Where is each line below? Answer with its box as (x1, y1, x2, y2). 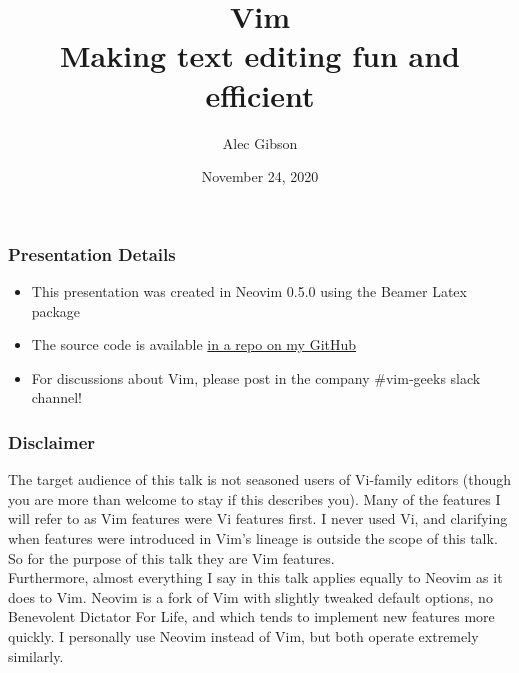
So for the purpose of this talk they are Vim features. (8, 547, 335, 568)
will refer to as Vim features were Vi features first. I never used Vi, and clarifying (8, 508, 508, 529)
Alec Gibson (222, 132, 298, 153)
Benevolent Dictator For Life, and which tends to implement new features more (8, 606, 495, 627)
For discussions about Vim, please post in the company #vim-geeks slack (31, 367, 481, 388)
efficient (205, 74, 315, 115)
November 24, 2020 (201, 166, 319, 187)
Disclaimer (8, 429, 96, 454)
